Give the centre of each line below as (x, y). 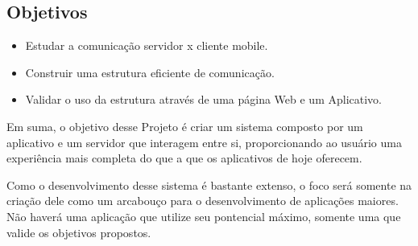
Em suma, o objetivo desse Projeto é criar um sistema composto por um (185, 126)
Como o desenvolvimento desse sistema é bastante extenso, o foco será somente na (209, 184)
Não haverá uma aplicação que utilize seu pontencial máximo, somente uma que (204, 216)
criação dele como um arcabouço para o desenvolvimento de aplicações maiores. (203, 201)
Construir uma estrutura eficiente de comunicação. (150, 72)
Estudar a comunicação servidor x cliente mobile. (147, 45)
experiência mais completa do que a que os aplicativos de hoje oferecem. (184, 158)
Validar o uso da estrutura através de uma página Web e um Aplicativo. (203, 99)
